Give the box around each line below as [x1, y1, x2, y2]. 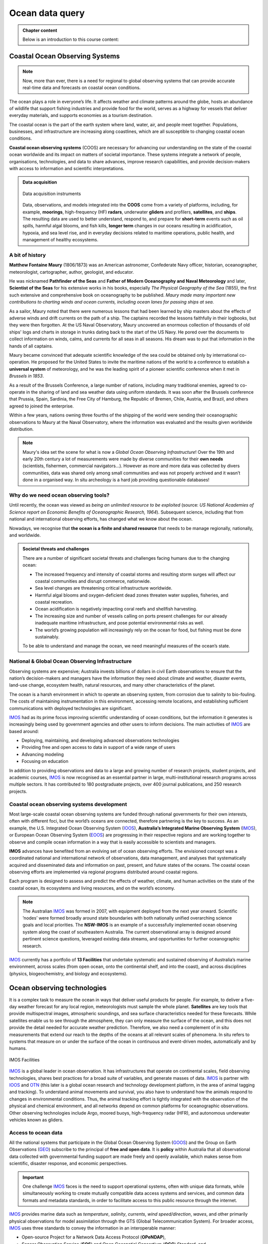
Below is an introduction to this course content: [22, 36, 119, 42]
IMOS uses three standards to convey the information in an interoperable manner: [9, 1225, 176, 1231]
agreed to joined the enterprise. [9, 403, 74, 409]
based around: [9, 728, 39, 734]
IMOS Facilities [9, 1056, 40, 1062]
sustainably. [35, 634, 60, 640]
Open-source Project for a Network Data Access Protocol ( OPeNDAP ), [21, 1234, 166, 1240]
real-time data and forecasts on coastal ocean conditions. [22, 85, 141, 91]
